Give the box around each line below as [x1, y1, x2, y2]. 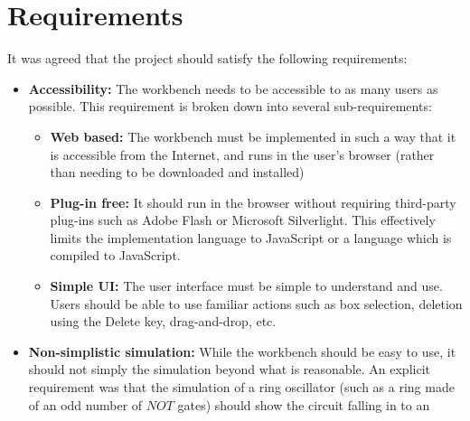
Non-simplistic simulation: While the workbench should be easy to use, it [28, 341, 456, 360]
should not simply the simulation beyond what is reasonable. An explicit [28, 360, 430, 379]
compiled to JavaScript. [50, 246, 181, 265]
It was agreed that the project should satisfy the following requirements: [7, 49, 408, 68]
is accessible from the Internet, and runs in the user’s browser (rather [50, 145, 435, 164]
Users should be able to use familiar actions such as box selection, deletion [50, 294, 463, 313]
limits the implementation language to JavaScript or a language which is [50, 228, 452, 247]
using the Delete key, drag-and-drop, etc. [50, 312, 277, 331]
